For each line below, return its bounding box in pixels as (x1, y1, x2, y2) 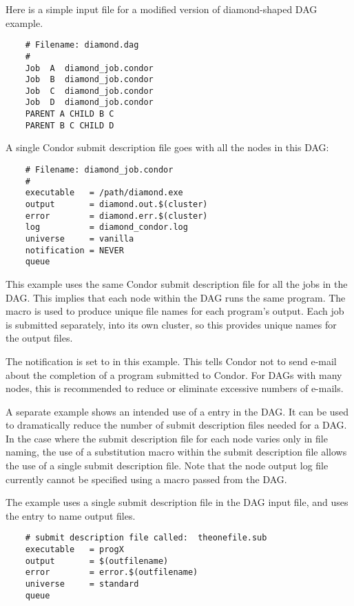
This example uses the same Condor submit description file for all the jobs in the (6, 276, 348, 291)
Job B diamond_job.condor (25, 75, 154, 85)
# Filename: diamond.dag (25, 40, 139, 50)
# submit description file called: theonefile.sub (25, 533, 267, 543)
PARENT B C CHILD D (25, 120, 114, 130)
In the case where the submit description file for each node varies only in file (6, 431, 328, 445)
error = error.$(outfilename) (25, 567, 198, 578)
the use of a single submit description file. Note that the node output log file (6, 458, 329, 473)
